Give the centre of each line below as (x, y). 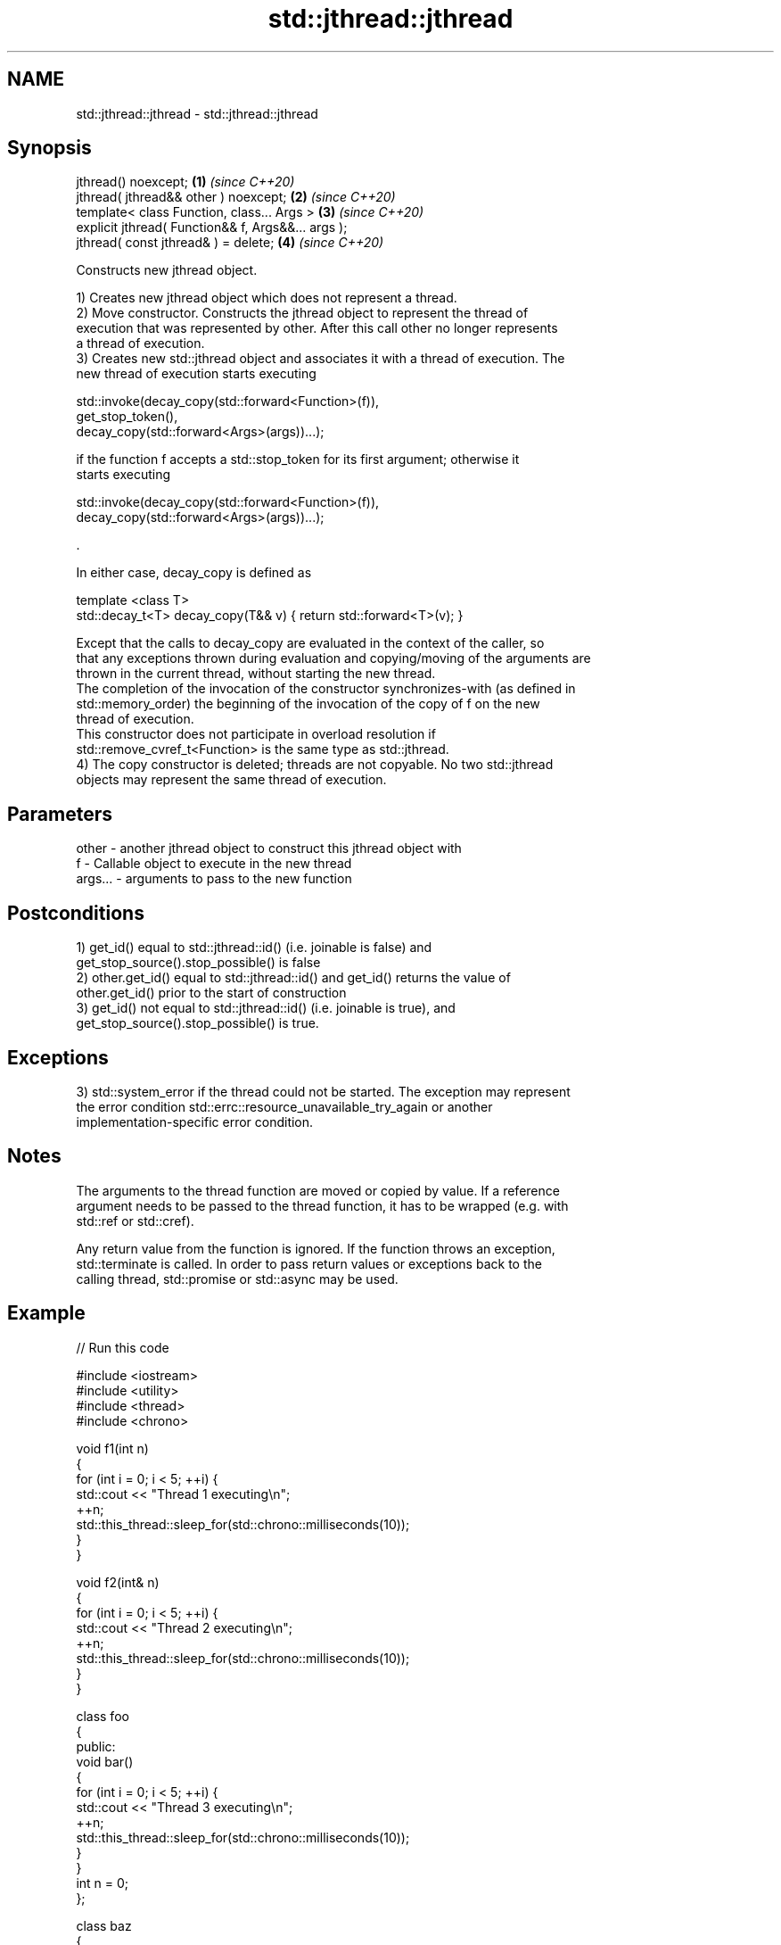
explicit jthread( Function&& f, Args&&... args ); (212, 228)
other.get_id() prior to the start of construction (211, 993)
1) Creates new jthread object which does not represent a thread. (267, 298)
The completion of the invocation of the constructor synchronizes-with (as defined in (326, 689)
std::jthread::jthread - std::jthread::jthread (197, 113)
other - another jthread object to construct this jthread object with (269, 848)
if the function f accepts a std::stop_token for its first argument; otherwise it (298, 459)
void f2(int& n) (118, 1582)
